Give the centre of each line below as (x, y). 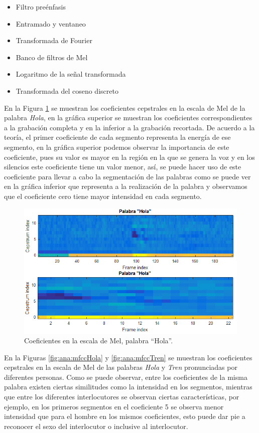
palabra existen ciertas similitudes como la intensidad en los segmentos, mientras (128, 387)
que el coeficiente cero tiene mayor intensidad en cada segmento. (103, 196)
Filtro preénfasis (41, 7)
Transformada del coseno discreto (67, 90)
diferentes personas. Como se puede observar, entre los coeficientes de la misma (126, 377)
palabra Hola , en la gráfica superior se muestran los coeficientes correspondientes (128, 118)
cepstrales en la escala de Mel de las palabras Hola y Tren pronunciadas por (121, 367)
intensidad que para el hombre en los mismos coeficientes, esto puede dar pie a (125, 416)
